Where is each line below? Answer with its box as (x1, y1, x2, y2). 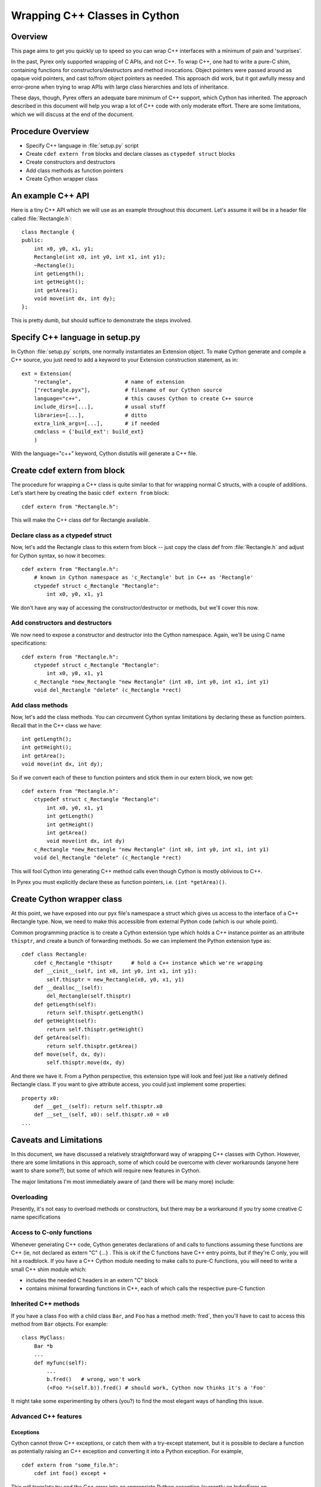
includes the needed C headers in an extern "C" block (26, 1276, 159, 1284)
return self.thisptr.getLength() (46, 1009, 144, 1017)
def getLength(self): (33, 1001, 97, 1008)
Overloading (11, 1193, 48, 1201)
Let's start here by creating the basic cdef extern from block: (11, 490, 169, 497)
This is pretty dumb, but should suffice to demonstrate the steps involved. (11, 316, 193, 324)
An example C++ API (11, 191, 89, 201)
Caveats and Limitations (11, 1135, 103, 1145)
